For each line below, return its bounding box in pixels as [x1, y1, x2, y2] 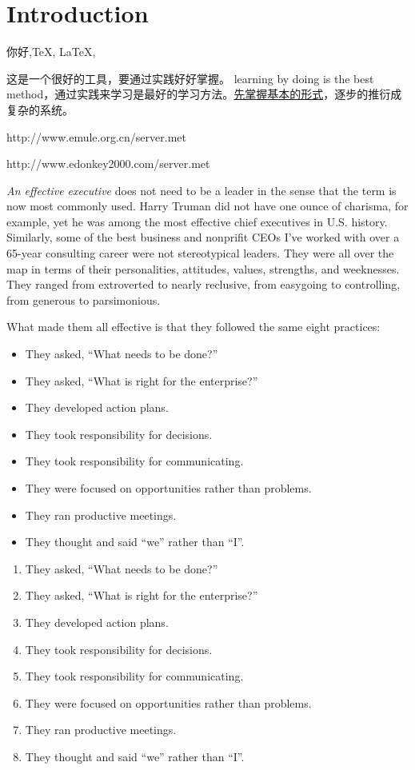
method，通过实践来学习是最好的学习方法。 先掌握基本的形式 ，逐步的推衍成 [6, 86, 402, 102]
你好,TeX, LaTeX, [6, 43, 96, 60]
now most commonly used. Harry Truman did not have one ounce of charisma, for [6, 197, 409, 214]
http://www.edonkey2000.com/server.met [6, 155, 210, 172]
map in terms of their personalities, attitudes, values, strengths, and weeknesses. [6, 260, 400, 277]
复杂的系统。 [6, 101, 74, 118]
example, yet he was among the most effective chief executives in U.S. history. [6, 213, 388, 229]
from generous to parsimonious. [6, 291, 161, 308]
